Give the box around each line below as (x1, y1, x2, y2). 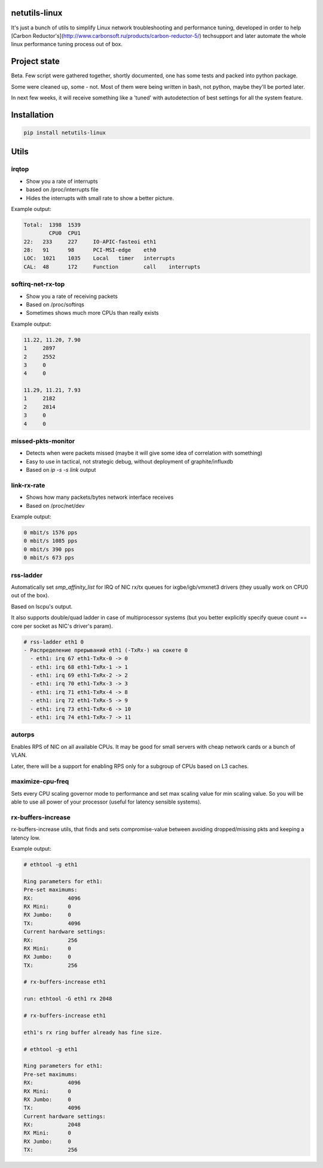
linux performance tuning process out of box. (11, 41, 123, 48)
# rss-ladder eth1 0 (23, 639, 84, 645)
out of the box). (11, 592, 50, 599)
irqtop (11, 165, 29, 173)
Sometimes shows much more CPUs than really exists (26, 309, 159, 317)
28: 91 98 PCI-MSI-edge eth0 (23, 246, 157, 254)
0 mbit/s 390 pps (23, 546, 75, 553)
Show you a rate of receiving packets (26, 293, 118, 300)
